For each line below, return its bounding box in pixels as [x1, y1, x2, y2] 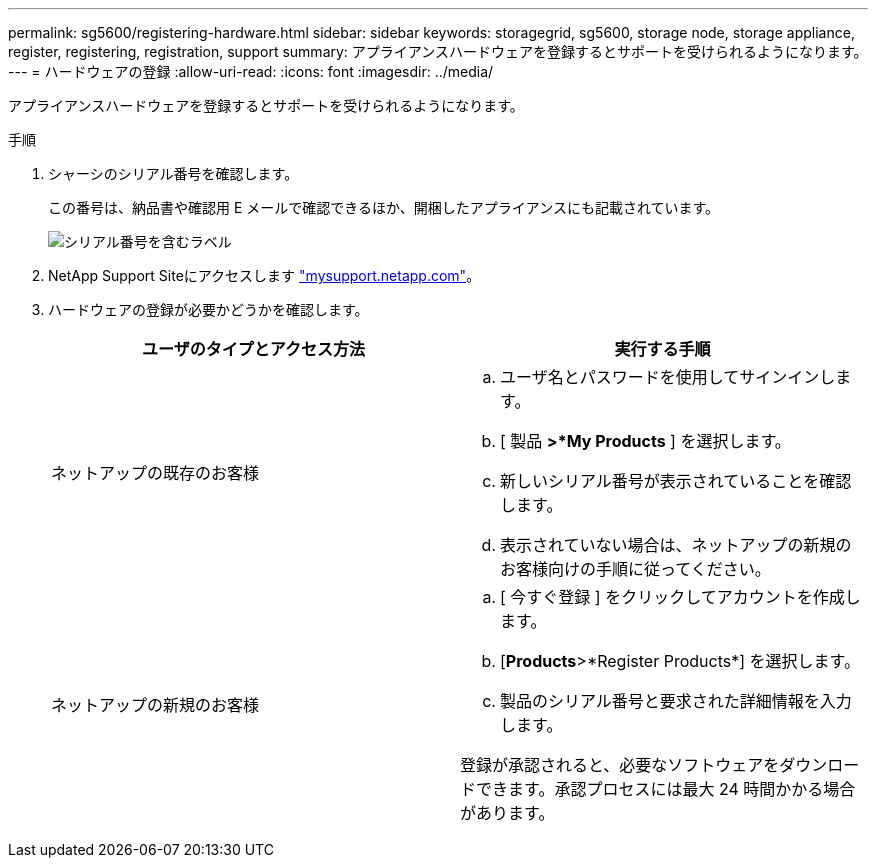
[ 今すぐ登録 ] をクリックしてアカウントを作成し [500, 587, 861, 607]
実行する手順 [614, 339, 711, 359]
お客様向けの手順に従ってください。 [500, 559, 771, 579]
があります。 [460, 803, 555, 823]
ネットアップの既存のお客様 [51, 463, 260, 483]
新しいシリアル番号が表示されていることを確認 [500, 471, 852, 491]
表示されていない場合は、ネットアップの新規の [500, 535, 852, 555]
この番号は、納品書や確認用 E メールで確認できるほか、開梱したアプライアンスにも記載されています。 [48, 199, 720, 216]
